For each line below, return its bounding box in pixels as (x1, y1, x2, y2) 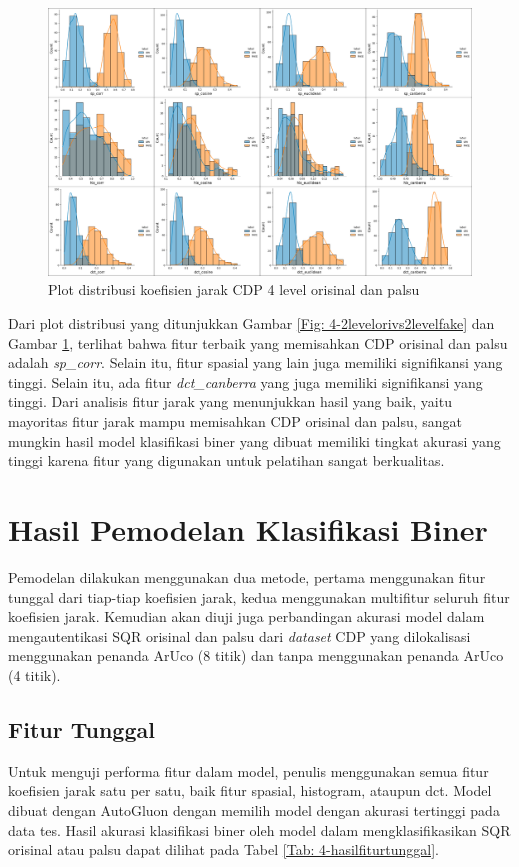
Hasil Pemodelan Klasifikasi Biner (8, 509, 488, 550)
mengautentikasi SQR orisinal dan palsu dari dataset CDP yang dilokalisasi (8, 625, 471, 646)
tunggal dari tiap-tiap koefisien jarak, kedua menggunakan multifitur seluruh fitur (8, 586, 510, 607)
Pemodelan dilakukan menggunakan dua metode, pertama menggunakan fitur (8, 566, 486, 587)
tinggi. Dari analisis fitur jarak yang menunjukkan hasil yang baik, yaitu (8, 391, 452, 412)
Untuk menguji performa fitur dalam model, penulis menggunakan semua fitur (8, 760, 489, 781)
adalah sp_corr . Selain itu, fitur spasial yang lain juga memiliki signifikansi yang (8, 352, 503, 373)
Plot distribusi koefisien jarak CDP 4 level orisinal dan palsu (48, 279, 420, 300)
